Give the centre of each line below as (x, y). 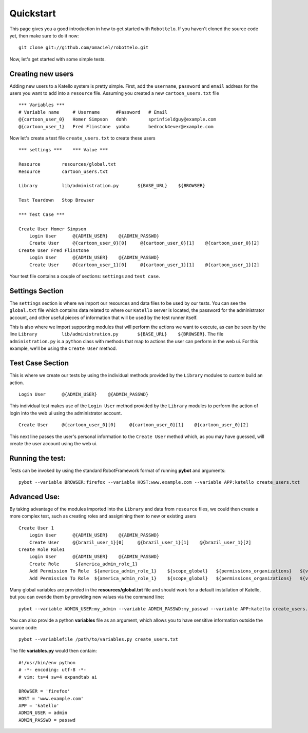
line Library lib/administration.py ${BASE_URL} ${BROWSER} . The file (117, 334)
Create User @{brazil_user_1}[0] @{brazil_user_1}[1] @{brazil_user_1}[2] (140, 542)
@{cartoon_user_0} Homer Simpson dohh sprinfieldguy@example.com (118, 120)
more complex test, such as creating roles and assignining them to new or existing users (103, 516)
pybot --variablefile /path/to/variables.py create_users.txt (99, 639)
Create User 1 (36, 528)
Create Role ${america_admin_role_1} (83, 564)
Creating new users (42, 74)
